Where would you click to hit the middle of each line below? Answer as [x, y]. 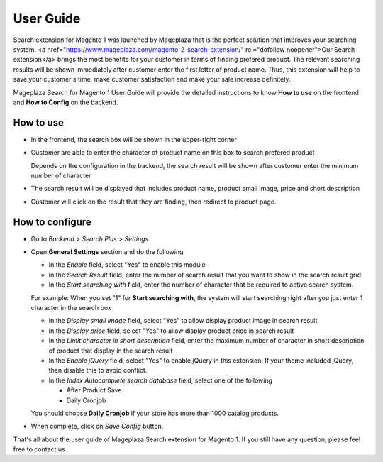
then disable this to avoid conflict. [98, 370]
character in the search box [71, 308]
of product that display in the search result [111, 351]
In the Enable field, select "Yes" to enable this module [127, 265]
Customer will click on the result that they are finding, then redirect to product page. [154, 202]
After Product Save [94, 390]
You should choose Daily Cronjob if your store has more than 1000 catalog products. [155, 413]
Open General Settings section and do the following [107, 252]
